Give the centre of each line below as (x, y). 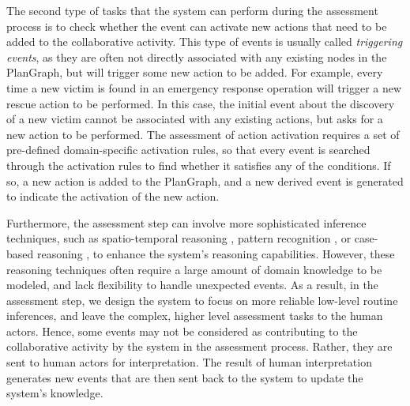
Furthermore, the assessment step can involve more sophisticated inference (186, 222)
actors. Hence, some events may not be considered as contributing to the (182, 331)
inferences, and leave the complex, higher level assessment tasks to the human (195, 316)
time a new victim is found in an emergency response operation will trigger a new (204, 87)
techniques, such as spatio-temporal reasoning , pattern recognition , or (179, 238)
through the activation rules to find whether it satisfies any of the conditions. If (199, 165)
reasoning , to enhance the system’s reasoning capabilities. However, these (216, 253)
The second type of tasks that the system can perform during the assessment (192, 10)
